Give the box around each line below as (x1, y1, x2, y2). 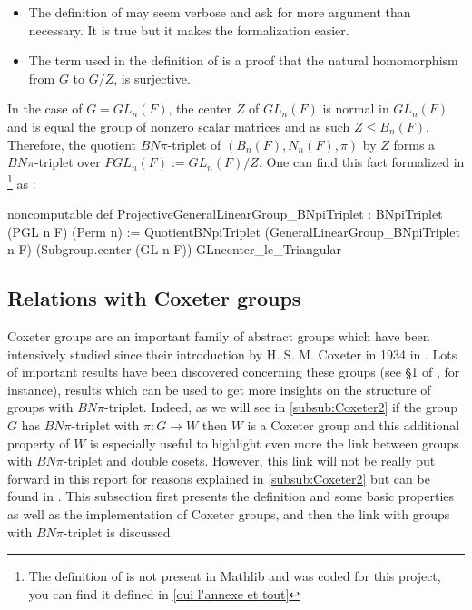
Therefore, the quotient (7, 134, 137, 153)
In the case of (7, 99, 83, 118)
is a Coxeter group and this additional (247, 415, 460, 434)
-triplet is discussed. (63, 522, 174, 541)
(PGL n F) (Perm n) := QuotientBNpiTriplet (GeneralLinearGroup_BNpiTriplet (7, 221, 460, 241)
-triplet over (34, 152, 101, 172)
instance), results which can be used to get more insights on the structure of (7, 379, 431, 398)
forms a (393, 134, 436, 153)
